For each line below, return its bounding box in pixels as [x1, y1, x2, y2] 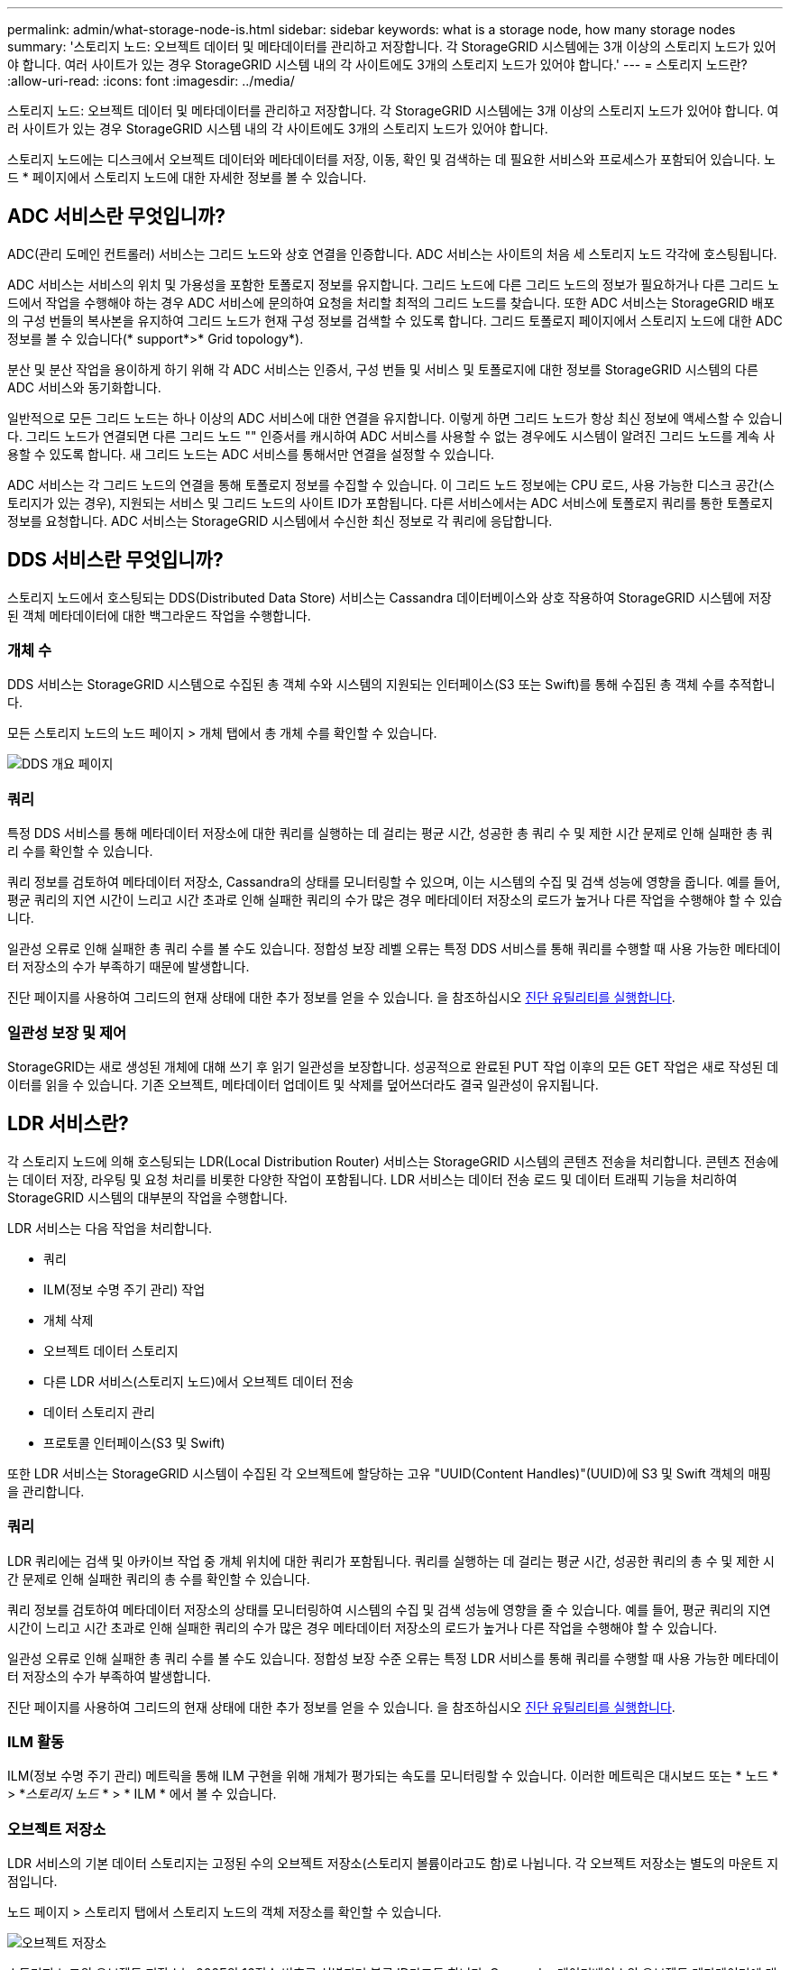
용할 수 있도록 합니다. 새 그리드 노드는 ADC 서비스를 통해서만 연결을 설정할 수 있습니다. [7, 446, 495, 462]
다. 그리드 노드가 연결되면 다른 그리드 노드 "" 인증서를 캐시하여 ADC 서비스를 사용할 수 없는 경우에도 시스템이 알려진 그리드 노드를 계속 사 [7, 428, 776, 444]
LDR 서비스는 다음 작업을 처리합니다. [7, 1220, 213, 1236]
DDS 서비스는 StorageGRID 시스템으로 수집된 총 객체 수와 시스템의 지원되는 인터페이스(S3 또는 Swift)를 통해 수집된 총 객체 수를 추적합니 [7, 677, 776, 693]
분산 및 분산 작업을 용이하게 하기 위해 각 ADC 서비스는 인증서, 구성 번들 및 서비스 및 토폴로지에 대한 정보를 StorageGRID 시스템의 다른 [7, 361, 758, 377]
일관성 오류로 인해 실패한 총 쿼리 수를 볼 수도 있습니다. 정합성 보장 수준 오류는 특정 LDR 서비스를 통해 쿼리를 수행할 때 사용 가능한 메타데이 [7, 1650, 779, 1666]
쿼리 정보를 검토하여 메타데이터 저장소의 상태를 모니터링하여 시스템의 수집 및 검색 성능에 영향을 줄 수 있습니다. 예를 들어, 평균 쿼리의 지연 [7, 1601, 771, 1617]
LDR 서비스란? [7, 1112, 129, 1136]
